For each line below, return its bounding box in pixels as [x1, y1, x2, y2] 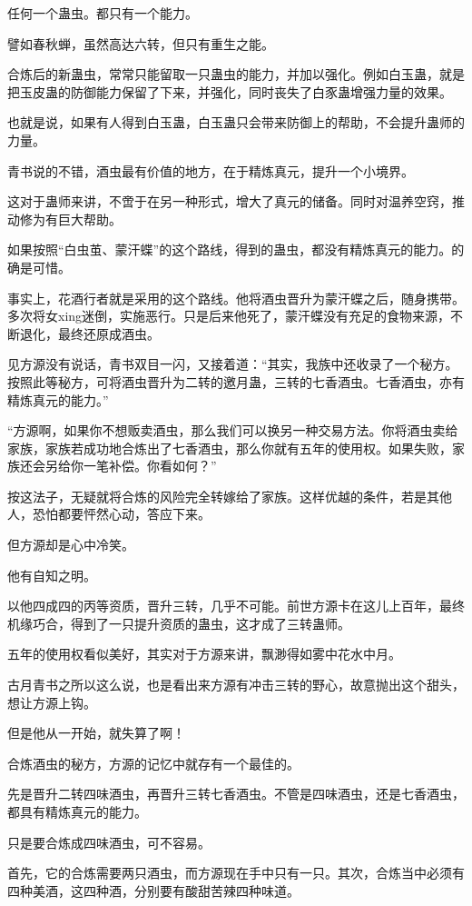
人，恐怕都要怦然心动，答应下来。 [7, 504, 211, 523]
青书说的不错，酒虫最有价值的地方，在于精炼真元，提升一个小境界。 [7, 161, 414, 180]
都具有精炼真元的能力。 [7, 802, 147, 821]
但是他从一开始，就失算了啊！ [7, 723, 185, 742]
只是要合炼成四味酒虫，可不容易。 [7, 832, 211, 851]
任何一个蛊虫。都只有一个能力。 [7, 4, 198, 22]
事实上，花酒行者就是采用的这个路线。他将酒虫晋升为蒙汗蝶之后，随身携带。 [7, 288, 465, 307]
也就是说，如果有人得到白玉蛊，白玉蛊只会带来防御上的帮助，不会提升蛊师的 [7, 113, 465, 132]
